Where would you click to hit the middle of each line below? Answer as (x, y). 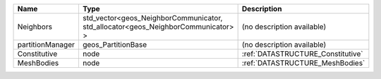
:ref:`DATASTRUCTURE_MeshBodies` (303, 63)
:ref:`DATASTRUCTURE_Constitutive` (302, 54)
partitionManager (46, 44)
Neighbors (35, 27)
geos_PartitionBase (115, 44)
